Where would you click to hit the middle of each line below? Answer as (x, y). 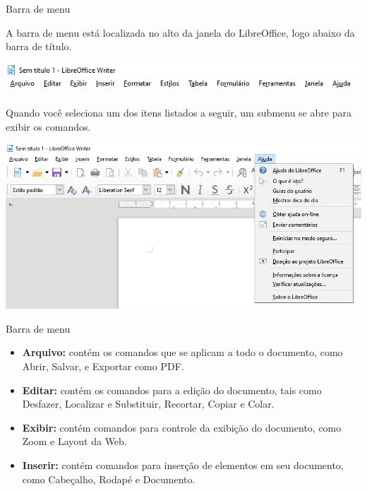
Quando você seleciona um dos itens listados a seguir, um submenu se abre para (179, 113)
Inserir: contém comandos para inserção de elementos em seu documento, (183, 465)
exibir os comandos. (48, 126)
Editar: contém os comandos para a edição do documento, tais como (172, 390)
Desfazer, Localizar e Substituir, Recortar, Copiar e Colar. (148, 404)
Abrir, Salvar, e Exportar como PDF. (103, 366)
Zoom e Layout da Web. (74, 441)
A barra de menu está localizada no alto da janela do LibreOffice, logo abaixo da (180, 32)
